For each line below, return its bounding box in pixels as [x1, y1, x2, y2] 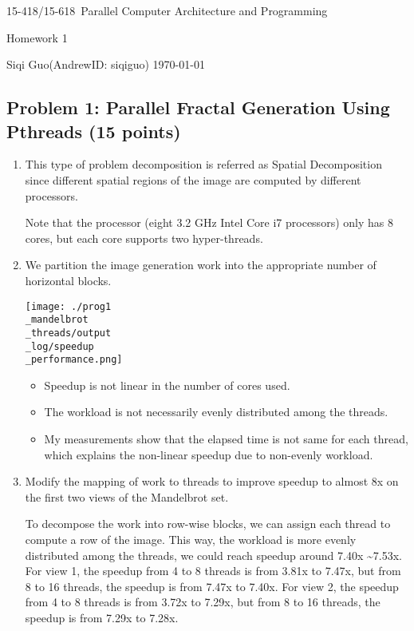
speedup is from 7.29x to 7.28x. [25, 609, 179, 625]
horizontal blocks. [25, 272, 112, 288]
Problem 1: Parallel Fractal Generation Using [6, 95, 390, 120]
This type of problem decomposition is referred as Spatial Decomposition [25, 156, 382, 173]
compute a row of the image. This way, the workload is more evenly [25, 530, 357, 547]
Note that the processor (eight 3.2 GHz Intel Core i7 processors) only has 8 [25, 214, 393, 231]
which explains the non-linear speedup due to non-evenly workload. [44, 446, 373, 462]
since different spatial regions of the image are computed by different [25, 171, 361, 188]
